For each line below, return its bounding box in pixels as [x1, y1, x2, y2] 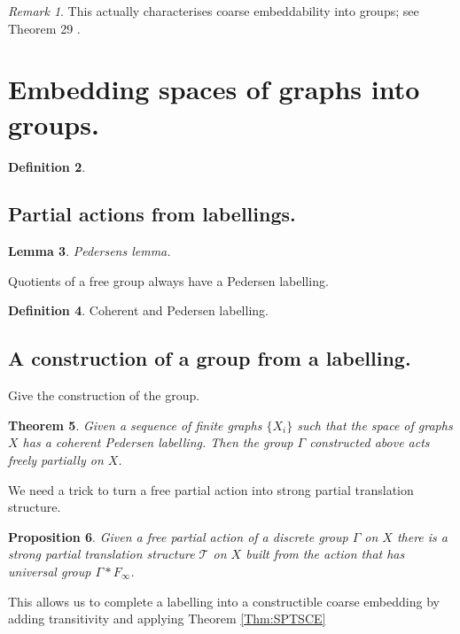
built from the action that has [246, 545, 405, 563]
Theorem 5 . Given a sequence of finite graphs [8, 415, 262, 434]
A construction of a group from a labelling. [8, 344, 411, 372]
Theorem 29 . [8, 19, 81, 37]
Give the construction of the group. [8, 386, 200, 405]
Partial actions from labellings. [8, 200, 296, 228]
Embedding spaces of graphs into [8, 71, 420, 107]
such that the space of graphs [297, 415, 453, 434]
